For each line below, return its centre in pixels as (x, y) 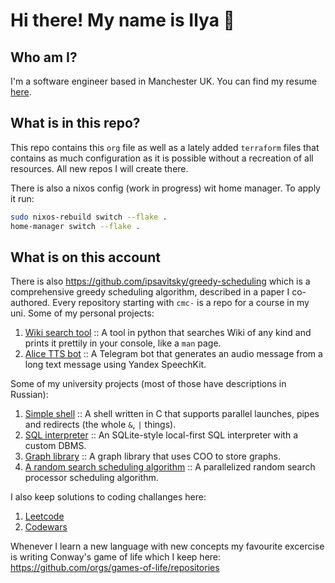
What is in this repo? (75, 123)
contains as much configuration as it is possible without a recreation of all (162, 158)
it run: (22, 198)
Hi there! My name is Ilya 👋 (122, 20)
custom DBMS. (55, 446)
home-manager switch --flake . (75, 226)
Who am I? (44, 57)
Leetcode (44, 516)
